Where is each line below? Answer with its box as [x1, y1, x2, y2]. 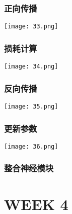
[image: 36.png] [4, 142, 58, 150]
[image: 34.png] [4, 63, 58, 70]
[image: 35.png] [4, 102, 58, 110]
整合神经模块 [4, 162, 54, 174]
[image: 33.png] [4, 23, 58, 30]
